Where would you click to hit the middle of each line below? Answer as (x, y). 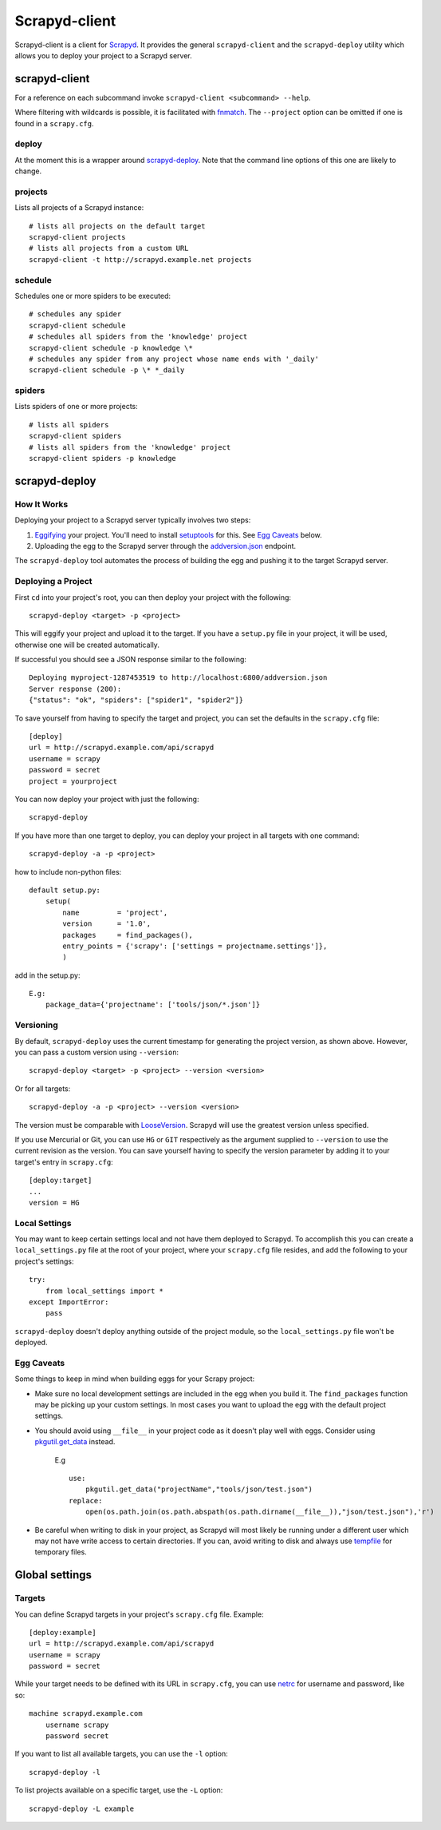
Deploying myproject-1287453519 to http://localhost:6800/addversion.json (178, 678)
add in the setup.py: (47, 975)
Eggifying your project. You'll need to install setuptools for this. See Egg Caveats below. (178, 534)
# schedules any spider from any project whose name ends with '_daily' (174, 359)
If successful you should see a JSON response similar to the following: (131, 660)
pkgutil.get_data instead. (75, 1442)
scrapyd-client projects (77, 237)
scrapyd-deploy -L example (82, 1808)
